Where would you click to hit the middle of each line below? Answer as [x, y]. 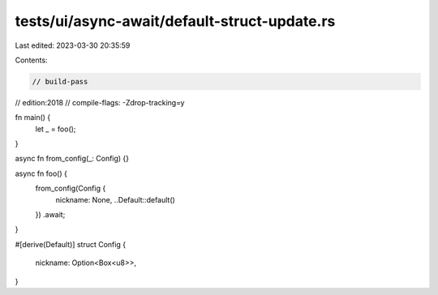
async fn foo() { [41, 173]
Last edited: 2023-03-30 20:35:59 [73, 45]
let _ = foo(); [56, 129]
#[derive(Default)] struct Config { [70, 244]
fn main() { [33, 118]
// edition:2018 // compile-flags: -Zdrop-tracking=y [100, 102]
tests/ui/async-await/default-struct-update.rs [175, 21]
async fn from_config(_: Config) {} [72, 159]
